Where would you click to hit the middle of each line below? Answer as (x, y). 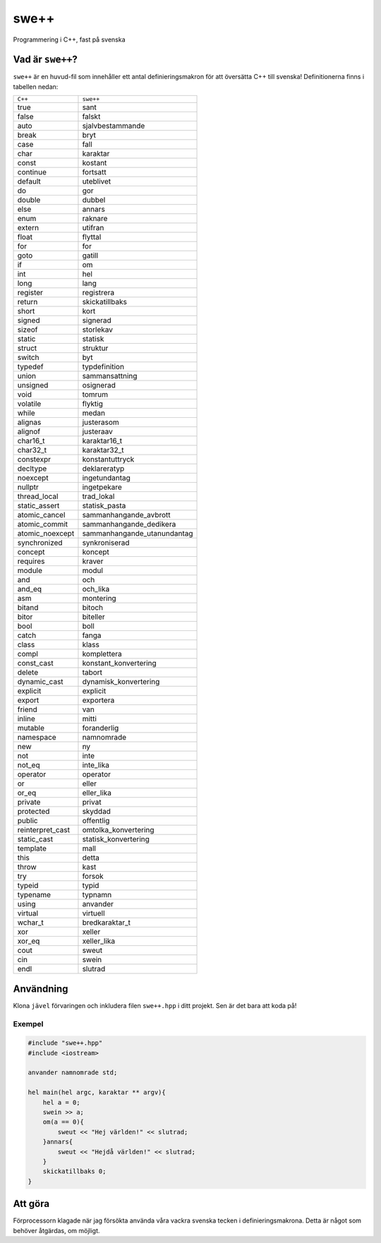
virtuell (93, 913)
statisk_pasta (104, 506)
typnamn (97, 895)
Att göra (31, 1204)
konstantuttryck (108, 460)
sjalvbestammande (114, 126)
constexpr (34, 460)
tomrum (95, 395)
